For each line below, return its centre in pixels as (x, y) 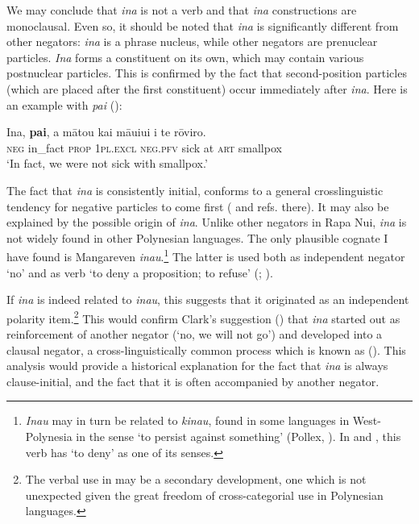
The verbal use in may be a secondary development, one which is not (196, 479)
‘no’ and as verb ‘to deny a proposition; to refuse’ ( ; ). (140, 272)
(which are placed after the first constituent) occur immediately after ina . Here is (207, 88)
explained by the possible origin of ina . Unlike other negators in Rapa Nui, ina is (207, 222)
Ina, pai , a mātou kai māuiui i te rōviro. (106, 132)
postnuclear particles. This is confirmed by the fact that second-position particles (207, 73)
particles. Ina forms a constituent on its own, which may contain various (185, 57)
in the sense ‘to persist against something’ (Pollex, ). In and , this (239, 436)
